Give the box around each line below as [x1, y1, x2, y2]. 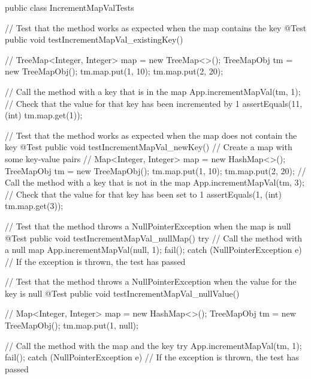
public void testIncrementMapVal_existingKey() [5, 33, 183, 46]
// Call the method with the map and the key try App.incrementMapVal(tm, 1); [5, 339, 302, 351]
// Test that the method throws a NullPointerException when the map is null [5, 219, 291, 232]
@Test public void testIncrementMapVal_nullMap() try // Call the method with [5, 231, 303, 244]
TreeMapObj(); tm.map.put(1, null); [5, 319, 138, 332]
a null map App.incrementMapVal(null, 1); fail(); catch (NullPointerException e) [5, 243, 302, 256]
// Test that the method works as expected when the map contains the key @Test [5, 21, 307, 34]
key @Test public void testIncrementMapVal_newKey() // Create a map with [5, 141, 292, 153]
